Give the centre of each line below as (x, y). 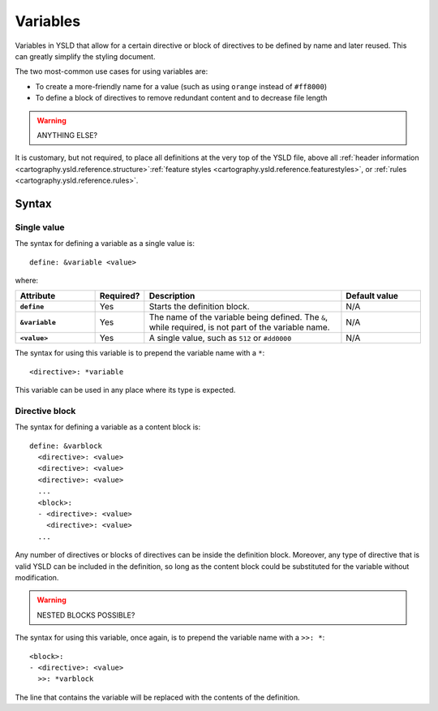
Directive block (45, 411)
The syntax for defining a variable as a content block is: (108, 427)
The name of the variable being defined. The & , (238, 317)
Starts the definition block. (200, 307)
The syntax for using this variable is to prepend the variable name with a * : (140, 353)
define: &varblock (66, 446)
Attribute (38, 296)
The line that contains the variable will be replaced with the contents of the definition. (157, 697)
